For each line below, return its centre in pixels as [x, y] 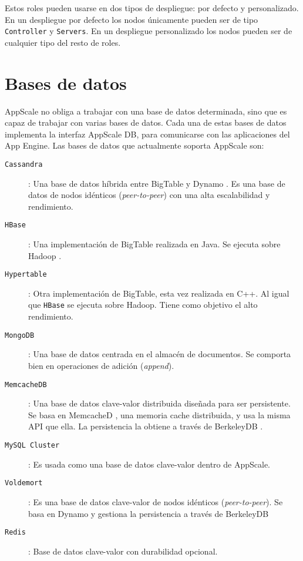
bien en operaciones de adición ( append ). [101, 365]
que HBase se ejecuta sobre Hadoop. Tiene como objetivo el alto [143, 305]
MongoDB [20, 335]
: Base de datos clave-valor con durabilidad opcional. [123, 551]
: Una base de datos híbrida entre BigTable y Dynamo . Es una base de [157, 183]
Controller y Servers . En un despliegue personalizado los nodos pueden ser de [149, 31]
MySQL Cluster [32, 445]
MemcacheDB [26, 384]
